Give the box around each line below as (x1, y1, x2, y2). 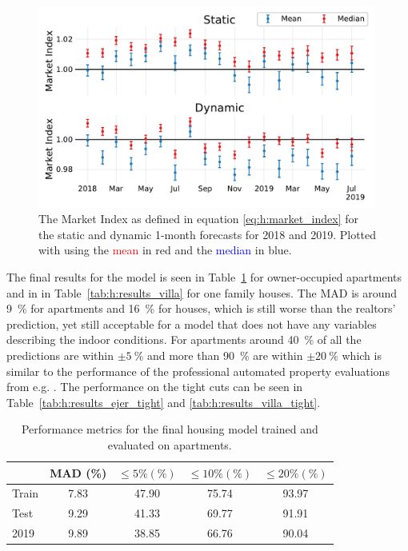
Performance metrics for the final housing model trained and (21, 421, 318, 437)
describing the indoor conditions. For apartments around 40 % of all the (6, 331, 362, 348)
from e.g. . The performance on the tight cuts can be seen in (6, 378, 303, 395)
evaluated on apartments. (107, 436, 232, 453)
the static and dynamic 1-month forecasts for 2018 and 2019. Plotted (38, 226, 377, 242)
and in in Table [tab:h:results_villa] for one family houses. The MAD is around (6, 284, 398, 301)
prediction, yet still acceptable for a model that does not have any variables (6, 315, 377, 332)
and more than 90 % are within (146, 347, 303, 364)
